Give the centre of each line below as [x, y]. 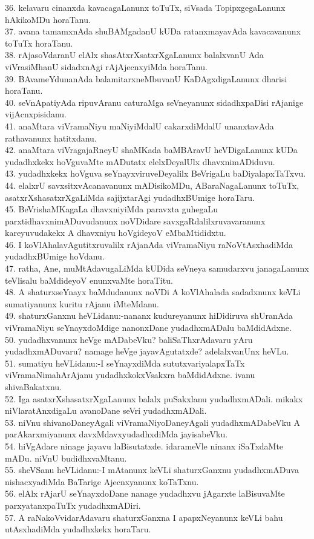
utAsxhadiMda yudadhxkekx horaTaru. [78, 529]
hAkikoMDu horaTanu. [48, 19]
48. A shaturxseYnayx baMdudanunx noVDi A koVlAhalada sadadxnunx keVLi [153, 292]
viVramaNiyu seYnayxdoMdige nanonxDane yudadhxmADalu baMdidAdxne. [148, 328]
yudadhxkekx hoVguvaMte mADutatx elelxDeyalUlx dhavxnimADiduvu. [140, 161]
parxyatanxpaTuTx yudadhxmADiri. [73, 505]
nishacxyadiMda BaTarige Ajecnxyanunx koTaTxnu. [102, 481]
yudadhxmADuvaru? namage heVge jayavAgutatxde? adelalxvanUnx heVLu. [147, 351]
